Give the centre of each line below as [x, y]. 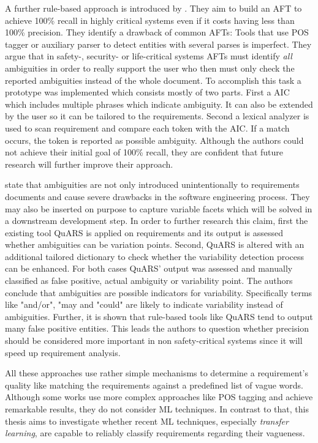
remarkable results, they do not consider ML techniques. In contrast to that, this [157, 409]
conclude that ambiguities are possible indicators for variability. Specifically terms [159, 292]
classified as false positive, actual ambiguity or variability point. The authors [149, 281]
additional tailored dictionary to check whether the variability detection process [155, 256]
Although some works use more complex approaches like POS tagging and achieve [159, 397]
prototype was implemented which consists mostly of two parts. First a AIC [147, 92]
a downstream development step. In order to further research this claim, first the [157, 221]
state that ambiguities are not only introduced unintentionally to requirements [152, 184]
